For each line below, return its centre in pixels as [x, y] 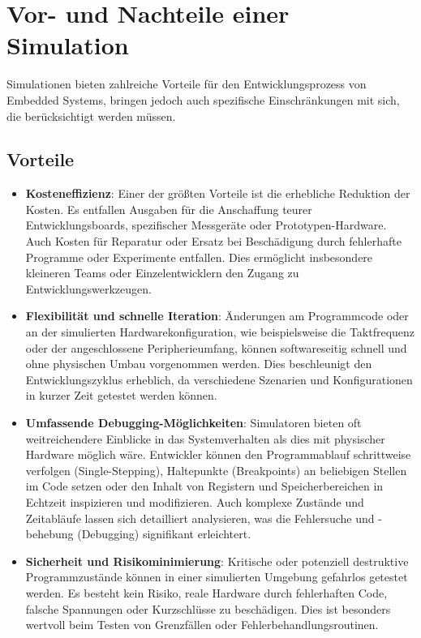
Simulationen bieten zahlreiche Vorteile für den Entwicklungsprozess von [187, 84]
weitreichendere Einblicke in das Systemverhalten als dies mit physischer [205, 438]
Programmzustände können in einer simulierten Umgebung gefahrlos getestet [217, 577]
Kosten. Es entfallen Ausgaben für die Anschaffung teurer [169, 209]
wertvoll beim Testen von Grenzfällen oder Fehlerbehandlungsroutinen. [202, 625]
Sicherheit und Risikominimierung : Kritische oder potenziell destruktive [217, 561]
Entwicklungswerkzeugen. [88, 288]
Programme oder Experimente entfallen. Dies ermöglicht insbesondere [199, 257]
